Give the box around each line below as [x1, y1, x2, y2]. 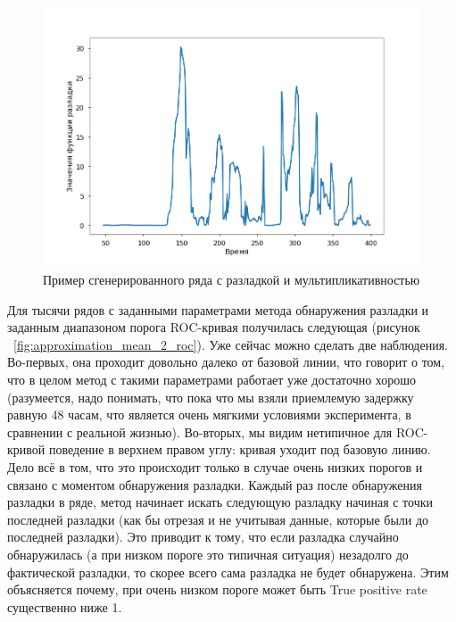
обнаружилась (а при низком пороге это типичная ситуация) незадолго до [7, 544, 409, 563]
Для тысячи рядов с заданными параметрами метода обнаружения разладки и [7, 300, 429, 319]
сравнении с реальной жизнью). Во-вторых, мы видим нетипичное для [7, 422, 393, 441]
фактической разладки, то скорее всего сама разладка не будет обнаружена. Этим [7, 562, 449, 581]
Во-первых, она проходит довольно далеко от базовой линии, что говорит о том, [7, 352, 445, 371]
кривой [7, 440, 46, 459]
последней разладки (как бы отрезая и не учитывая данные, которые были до [7, 510, 429, 528]
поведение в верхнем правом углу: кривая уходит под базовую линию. [48, 440, 431, 459]
